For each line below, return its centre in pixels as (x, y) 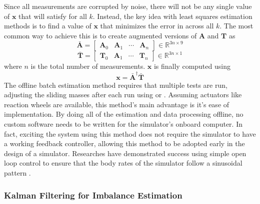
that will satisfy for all (53, 16)
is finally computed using (192, 66)
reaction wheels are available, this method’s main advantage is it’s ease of (117, 104)
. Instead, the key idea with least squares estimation (172, 16)
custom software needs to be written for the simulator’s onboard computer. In (123, 124)
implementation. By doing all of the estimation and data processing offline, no (124, 114)
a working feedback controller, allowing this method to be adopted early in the (124, 143)
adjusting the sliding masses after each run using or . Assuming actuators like (123, 95)
